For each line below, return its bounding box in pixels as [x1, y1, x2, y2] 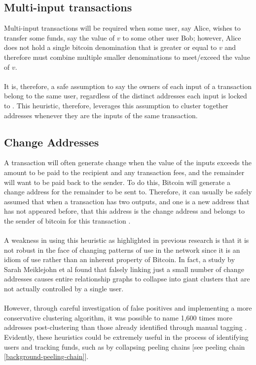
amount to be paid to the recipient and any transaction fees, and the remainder [4, 167, 245, 177]
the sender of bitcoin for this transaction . [4, 215, 131, 226]
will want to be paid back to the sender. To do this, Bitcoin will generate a [4, 177, 230, 187]
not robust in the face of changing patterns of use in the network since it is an [4, 244, 240, 255]
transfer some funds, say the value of [4, 32, 115, 43]
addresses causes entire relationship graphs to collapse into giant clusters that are [4, 274, 250, 284]
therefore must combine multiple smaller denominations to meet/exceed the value [4, 51, 250, 62]
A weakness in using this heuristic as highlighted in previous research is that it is [4, 235, 249, 245]
